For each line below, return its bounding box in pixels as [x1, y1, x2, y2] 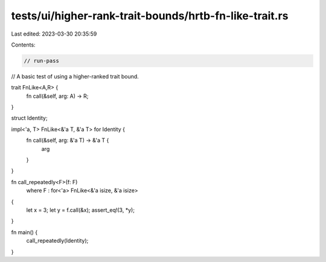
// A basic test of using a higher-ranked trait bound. [11, 72, 139, 80]
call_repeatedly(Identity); [26, 237, 89, 244]
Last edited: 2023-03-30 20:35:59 [11, 30, 97, 37]
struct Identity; [11, 115, 48, 122]
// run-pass [24, 57, 60, 64]
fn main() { [11, 228, 38, 235]
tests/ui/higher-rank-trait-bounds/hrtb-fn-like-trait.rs [11, 9, 289, 22]
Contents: [11, 41, 36, 48]
